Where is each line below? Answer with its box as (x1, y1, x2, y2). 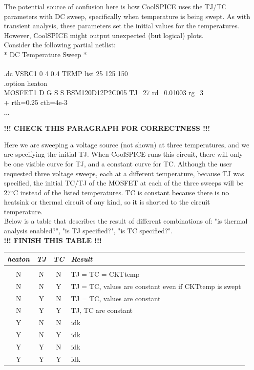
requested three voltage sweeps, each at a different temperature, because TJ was (4, 168, 244, 178)
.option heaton (4, 78, 47, 88)
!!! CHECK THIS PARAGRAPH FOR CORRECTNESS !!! (4, 123, 210, 133)
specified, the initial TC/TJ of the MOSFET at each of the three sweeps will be (4, 178, 244, 188)
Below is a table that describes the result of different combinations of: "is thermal (4, 216, 248, 226)
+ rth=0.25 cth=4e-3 (4, 97, 67, 107)
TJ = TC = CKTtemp (71, 268, 140, 279)
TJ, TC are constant (71, 305, 133, 315)
